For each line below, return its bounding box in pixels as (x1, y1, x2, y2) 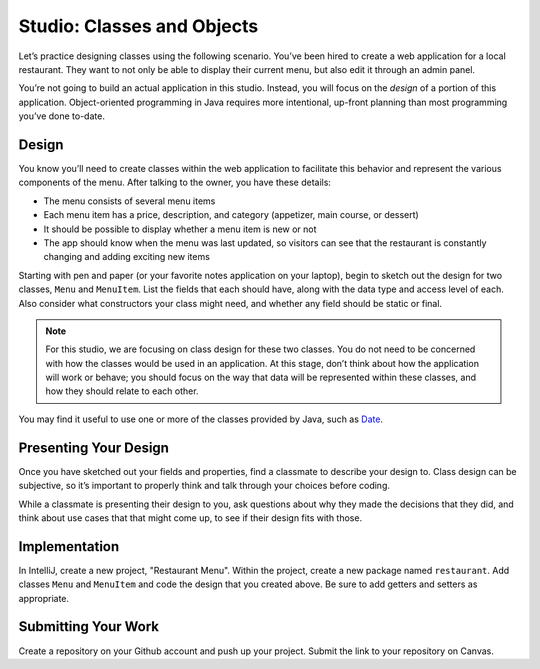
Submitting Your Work (18, 618, 160, 635)
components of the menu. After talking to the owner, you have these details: (18, 176, 332, 189)
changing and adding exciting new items (43, 251, 210, 263)
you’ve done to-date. (18, 110, 105, 122)
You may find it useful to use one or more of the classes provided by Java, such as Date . (18, 413, 384, 425)
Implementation (18, 538, 120, 555)
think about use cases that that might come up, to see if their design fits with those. (18, 511, 363, 524)
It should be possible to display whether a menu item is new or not (43, 223, 317, 235)
